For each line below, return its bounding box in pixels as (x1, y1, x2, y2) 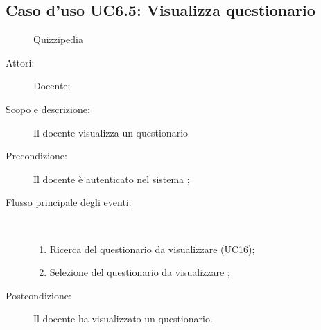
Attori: (6, 55, 35, 69)
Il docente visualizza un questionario (33, 125, 189, 139)
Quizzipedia (33, 32, 83, 46)
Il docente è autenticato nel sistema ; (33, 171, 190, 186)
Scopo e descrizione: (6, 101, 90, 116)
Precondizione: (6, 148, 67, 163)
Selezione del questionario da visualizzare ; (49, 265, 230, 279)
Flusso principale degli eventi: (6, 195, 132, 209)
